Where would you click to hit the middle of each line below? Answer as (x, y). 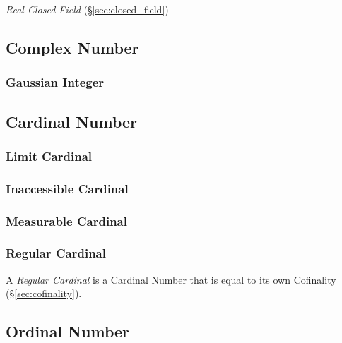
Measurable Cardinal (66, 221)
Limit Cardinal (49, 156)
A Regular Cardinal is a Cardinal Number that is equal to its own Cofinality (171, 279)
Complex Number (72, 47)
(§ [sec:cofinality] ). (44, 293)
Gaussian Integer (55, 82)
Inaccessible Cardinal (67, 188)
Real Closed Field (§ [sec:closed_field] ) (87, 9)
